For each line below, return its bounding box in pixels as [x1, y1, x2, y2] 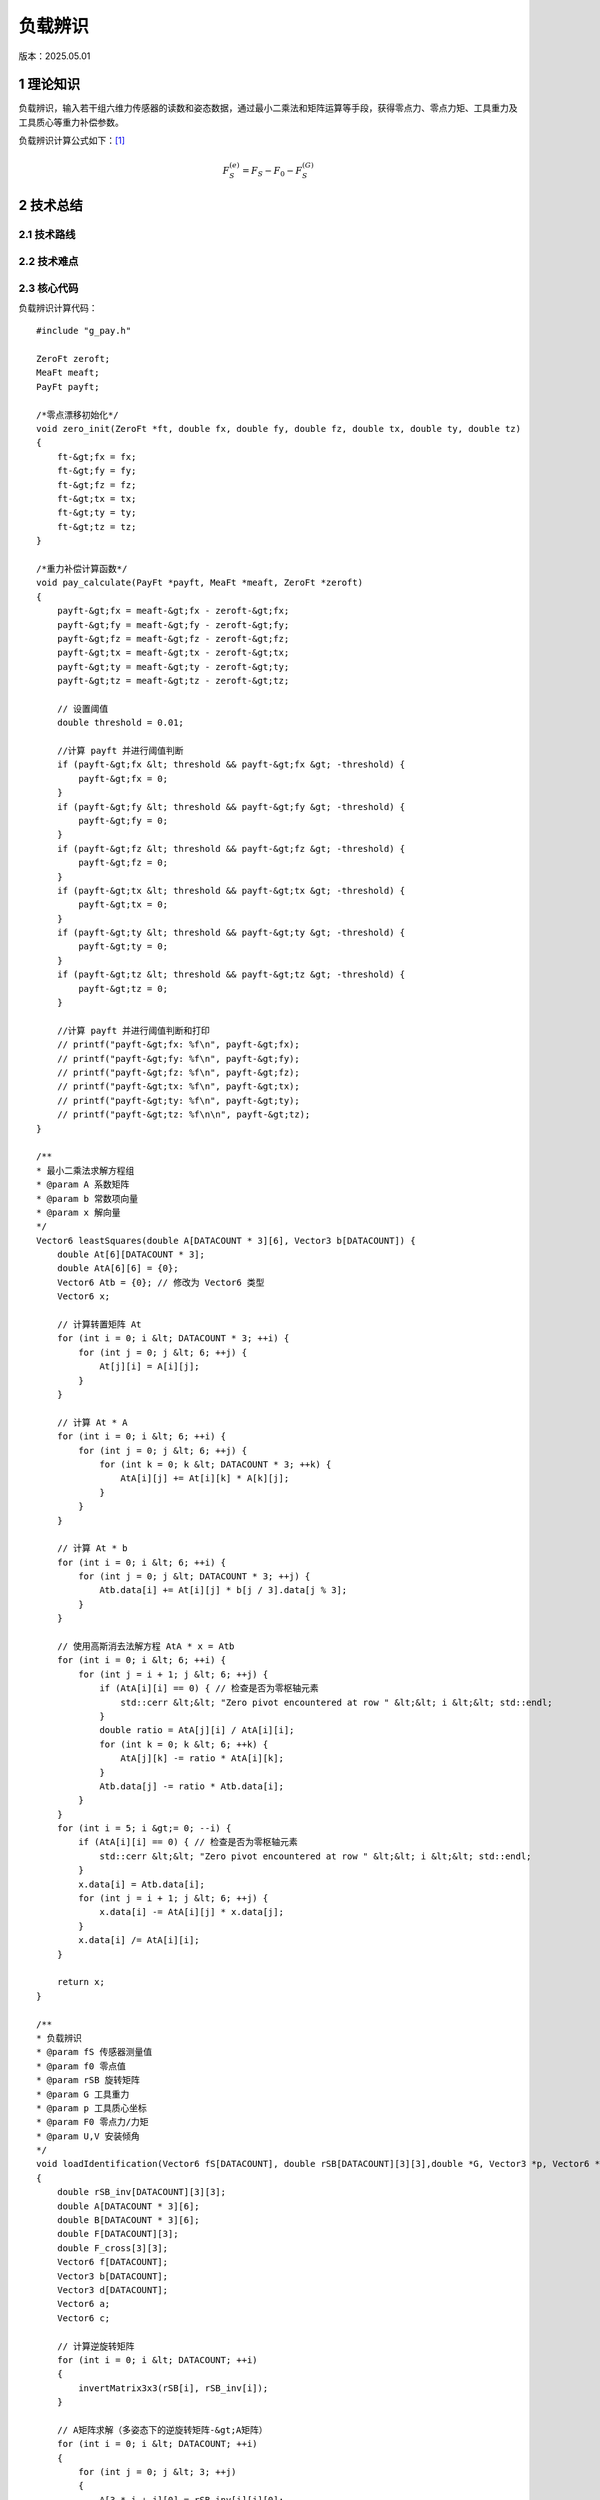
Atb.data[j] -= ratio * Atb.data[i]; [99, 1780, 285, 1792]
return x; [56, 1976, 105, 1988]
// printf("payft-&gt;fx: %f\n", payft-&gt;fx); [56, 1039, 300, 1050]
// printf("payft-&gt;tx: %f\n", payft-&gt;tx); [56, 1081, 300, 1092]
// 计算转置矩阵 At [56, 1319, 142, 1330]
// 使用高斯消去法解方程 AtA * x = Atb [56, 1641, 235, 1652]
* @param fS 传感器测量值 [36, 2046, 153, 2058]
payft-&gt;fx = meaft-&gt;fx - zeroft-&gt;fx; [56, 605, 290, 617]
